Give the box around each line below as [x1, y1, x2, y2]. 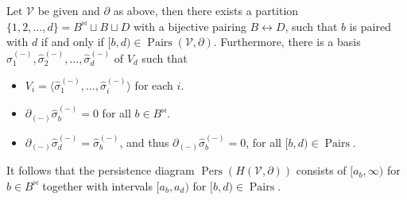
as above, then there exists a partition [113, 2, 299, 18]
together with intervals [42, 177, 153, 194]
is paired [349, 17, 391, 34]
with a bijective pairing [133, 17, 246, 34]
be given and [37, 2, 100, 18]
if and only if [41, 33, 104, 50]
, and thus [119, 133, 169, 150]
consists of [296, 162, 347, 179]
